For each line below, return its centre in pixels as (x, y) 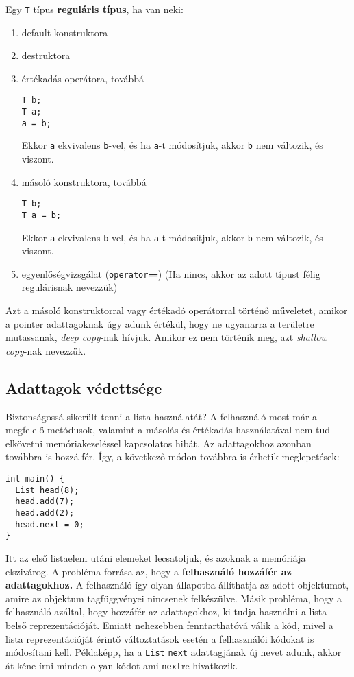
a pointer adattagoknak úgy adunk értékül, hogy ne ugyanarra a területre (160, 323)
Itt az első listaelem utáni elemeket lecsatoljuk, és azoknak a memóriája (156, 557)
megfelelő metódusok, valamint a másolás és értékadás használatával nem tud (168, 430)
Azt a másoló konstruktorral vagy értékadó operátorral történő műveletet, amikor (177, 310)
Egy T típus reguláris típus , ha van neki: (94, 9)
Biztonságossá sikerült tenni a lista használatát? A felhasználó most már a (162, 416)
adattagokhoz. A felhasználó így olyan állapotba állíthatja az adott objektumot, (177, 585)
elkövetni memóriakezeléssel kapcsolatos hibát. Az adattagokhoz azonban (159, 443)
